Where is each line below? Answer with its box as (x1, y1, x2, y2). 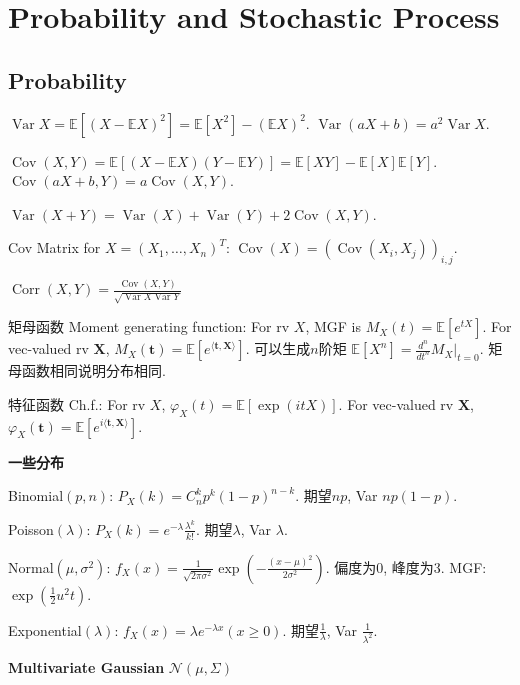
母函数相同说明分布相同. (8, 360, 166, 381)
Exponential (8, 619, 82, 640)
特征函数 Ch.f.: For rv (8, 393, 146, 414)
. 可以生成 (245, 338, 311, 359)
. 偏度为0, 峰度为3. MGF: (325, 556, 487, 577)
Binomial (8, 485, 64, 506)
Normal (8, 556, 54, 577)
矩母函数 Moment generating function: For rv (8, 316, 290, 337)
